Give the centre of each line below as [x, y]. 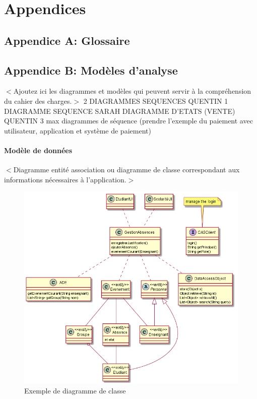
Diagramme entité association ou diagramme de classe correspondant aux [126, 170]
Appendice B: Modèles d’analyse [91, 70]
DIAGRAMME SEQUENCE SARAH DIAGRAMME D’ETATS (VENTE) [120, 111]
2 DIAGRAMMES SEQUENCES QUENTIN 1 [156, 101]
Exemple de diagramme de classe [75, 391]
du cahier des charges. [38, 101]
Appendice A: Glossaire [67, 40]
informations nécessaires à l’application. [65, 179]
